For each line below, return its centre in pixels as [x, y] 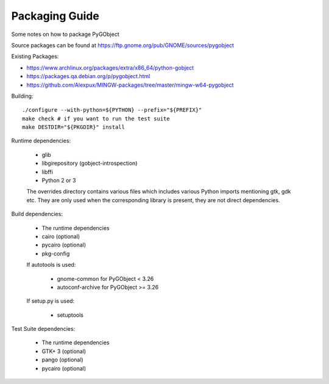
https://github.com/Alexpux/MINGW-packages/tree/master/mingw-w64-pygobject [130, 85]
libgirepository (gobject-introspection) [90, 163]
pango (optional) [62, 360]
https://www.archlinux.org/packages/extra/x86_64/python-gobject [110, 68]
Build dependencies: [37, 214]
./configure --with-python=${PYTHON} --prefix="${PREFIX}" [112, 110]
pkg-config [56, 253]
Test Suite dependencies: [43, 329]
